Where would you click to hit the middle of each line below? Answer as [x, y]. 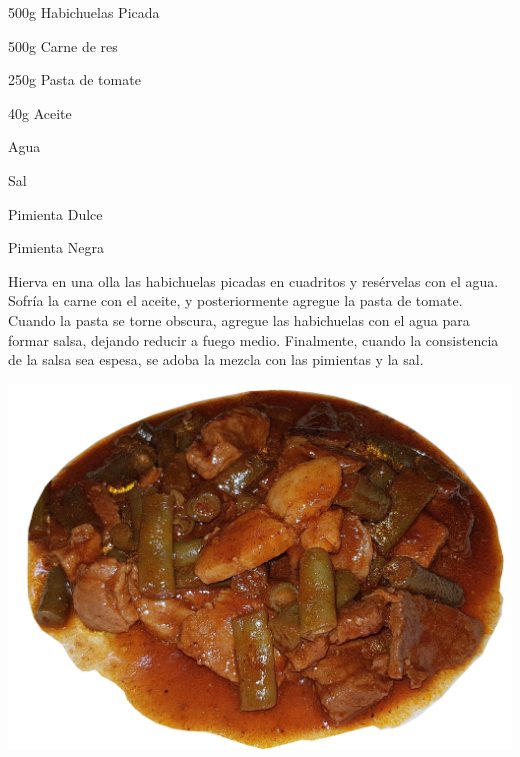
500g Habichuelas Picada [84, 12]
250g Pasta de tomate [74, 79]
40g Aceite [40, 112]
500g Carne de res [63, 45]
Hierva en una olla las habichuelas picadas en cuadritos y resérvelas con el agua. [253, 280]
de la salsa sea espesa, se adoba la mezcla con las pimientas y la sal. [216, 359]
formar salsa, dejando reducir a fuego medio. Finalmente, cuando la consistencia [253, 339]
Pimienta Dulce [55, 213]
